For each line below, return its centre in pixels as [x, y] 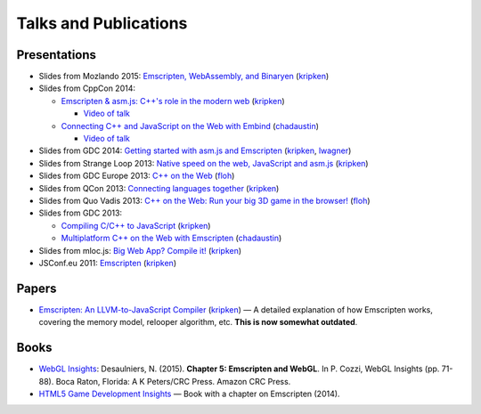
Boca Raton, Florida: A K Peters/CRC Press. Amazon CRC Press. [173, 381]
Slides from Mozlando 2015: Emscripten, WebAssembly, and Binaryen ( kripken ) [184, 77]
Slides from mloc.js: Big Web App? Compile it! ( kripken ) [140, 250]
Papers [37, 288]
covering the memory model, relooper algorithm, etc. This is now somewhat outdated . [198, 322]
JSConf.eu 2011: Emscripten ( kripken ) [108, 263]
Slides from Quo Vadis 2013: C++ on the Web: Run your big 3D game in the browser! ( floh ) [204, 200]
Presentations [57, 55]
